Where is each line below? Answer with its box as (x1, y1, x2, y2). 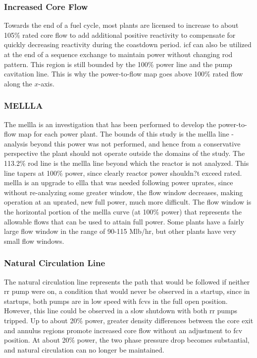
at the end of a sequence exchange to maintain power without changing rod (4, 49, 233, 59)
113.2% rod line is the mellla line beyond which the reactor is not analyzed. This (4, 157, 249, 168)
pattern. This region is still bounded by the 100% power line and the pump (4, 59, 232, 69)
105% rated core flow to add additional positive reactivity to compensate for (4, 29, 236, 40)
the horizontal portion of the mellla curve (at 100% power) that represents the (4, 206, 242, 216)
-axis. (38, 78, 54, 88)
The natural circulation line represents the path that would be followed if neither (4, 276, 250, 286)
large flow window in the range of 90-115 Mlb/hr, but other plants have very (4, 226, 236, 236)
